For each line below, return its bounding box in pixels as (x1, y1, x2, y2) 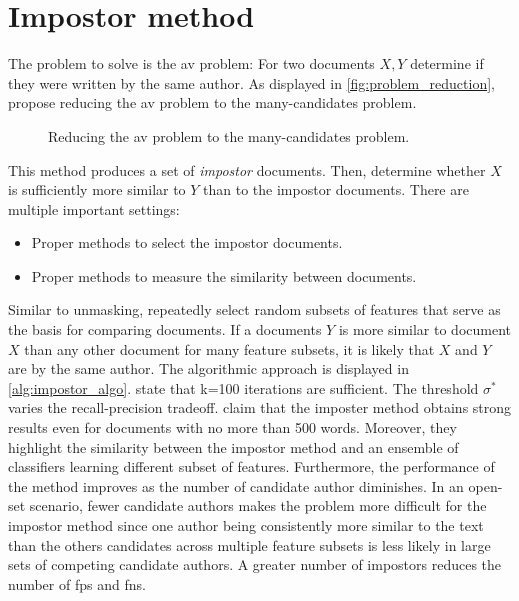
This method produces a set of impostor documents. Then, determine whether (8, 159, 486, 180)
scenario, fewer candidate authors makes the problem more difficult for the (29, 495, 487, 516)
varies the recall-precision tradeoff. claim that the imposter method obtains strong (8, 397, 512, 418)
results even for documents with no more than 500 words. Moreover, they (8, 417, 457, 438)
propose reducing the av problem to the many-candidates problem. (8, 92, 417, 113)
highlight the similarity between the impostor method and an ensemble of (8, 436, 459, 457)
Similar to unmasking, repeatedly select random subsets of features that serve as (8, 299, 501, 320)
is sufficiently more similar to (8, 179, 186, 200)
